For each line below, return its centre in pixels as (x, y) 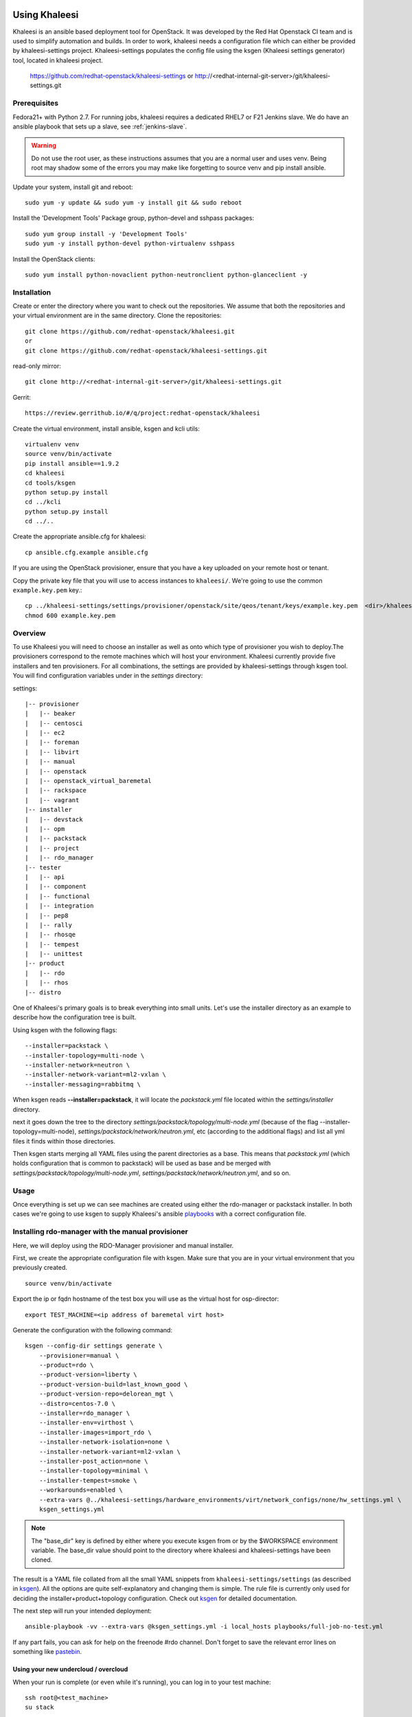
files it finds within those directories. (64, 1141)
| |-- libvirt (52, 752)
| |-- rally (48, 925)
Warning (44, 146)
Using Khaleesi (46, 15)
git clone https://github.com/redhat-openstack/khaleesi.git (130, 331)
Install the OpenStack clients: (54, 259)
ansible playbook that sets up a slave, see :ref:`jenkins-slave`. (100, 126)
